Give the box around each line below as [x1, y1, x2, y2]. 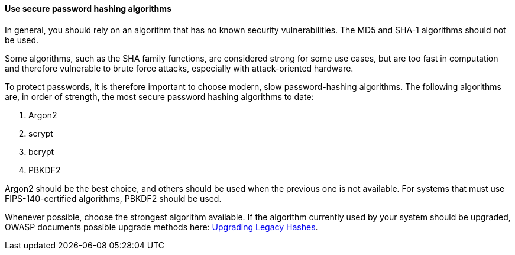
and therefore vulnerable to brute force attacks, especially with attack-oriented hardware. [5, 63, 354, 73]
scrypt [28, 128, 53, 138]
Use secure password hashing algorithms [5, 4, 171, 14]
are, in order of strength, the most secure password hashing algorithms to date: [5, 91, 314, 102]
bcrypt [28, 146, 54, 157]
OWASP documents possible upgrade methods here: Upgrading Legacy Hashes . [5, 221, 318, 232]
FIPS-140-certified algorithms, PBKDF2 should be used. [5, 193, 222, 204]
